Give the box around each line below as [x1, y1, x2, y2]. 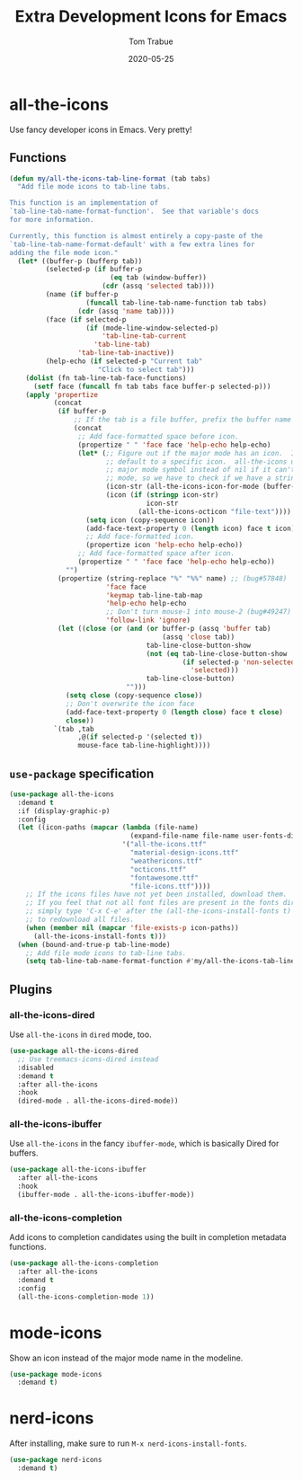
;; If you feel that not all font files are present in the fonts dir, [25, 899, 299, 908]
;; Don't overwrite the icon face [66, 699, 195, 708]
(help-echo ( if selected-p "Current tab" [45, 357, 203, 366]
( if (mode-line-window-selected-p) [85, 323, 219, 332]
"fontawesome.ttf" [129, 873, 200, 882]
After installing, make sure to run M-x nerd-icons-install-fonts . [9, 1438, 247, 1449]
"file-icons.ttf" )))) [129, 882, 211, 891]
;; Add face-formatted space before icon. [77, 431, 240, 441]
